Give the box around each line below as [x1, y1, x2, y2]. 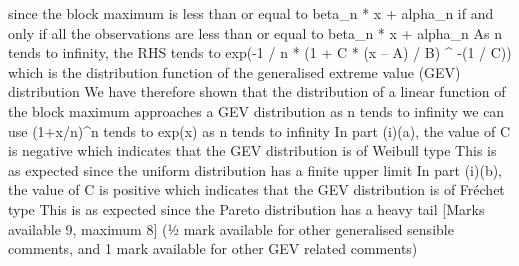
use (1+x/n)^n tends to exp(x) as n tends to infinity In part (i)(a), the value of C [8, 120, 511, 141]
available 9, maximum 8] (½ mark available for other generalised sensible [8, 218, 454, 239]
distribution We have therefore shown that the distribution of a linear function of [8, 81, 506, 102]
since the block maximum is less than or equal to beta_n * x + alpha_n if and [8, 3, 494, 23]
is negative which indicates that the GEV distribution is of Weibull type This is [8, 140, 497, 161]
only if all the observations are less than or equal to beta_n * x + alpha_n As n [8, 22, 503, 43]
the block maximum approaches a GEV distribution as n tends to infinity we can [8, 100, 505, 121]
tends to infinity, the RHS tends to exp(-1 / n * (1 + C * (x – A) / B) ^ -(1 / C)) [8, 42, 512, 63]
